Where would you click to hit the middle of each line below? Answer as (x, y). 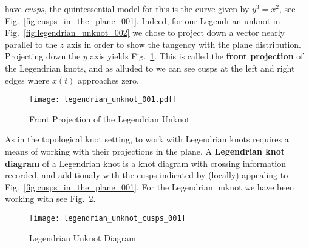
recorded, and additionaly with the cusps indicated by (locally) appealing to (147, 175)
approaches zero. (108, 80)
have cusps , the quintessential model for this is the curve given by (127, 8)
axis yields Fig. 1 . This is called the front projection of (197, 56)
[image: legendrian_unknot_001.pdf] (103, 100)
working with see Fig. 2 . (50, 199)
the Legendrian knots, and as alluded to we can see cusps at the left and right (150, 68)
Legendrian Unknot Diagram (83, 237)
